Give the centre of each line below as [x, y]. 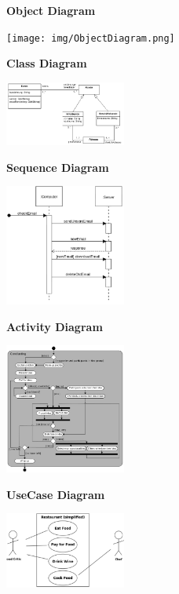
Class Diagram [47, 63]
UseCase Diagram [56, 494]
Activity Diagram [55, 326]
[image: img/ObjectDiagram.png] [91, 38]
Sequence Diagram [58, 167]
